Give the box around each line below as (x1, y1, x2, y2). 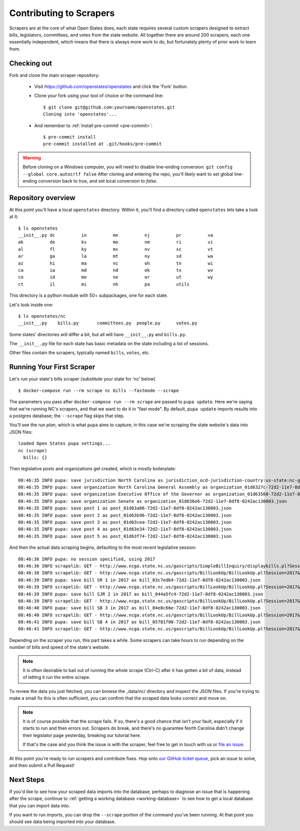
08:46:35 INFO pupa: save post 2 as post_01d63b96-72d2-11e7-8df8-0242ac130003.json (18, 512, 232, 518)
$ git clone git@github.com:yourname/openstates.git (43, 104, 175, 110)
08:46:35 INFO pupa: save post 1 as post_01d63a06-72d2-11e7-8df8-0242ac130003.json (18, 505, 232, 511)
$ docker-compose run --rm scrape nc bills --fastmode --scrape (18, 388, 179, 393)
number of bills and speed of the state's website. (9, 644, 110, 650)
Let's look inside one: (9, 302, 53, 308)
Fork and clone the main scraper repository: (9, 72, 100, 78)
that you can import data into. (9, 802, 70, 808)
